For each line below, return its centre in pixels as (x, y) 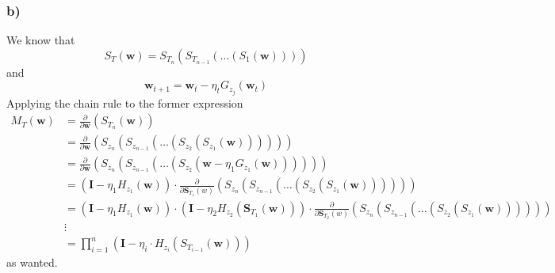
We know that (41, 40)
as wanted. (32, 262)
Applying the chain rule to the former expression (125, 102)
